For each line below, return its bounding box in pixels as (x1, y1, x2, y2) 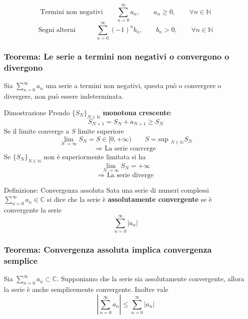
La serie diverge (107, 171, 154, 179)
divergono (4, 61, 43, 74)
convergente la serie (4, 205, 62, 215)
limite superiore (77, 126, 124, 136)
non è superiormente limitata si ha (44, 151, 146, 161)
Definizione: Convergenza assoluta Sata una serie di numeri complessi (4, 184, 209, 195)
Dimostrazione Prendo (4, 107, 70, 117)
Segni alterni (38, 26, 76, 33)
